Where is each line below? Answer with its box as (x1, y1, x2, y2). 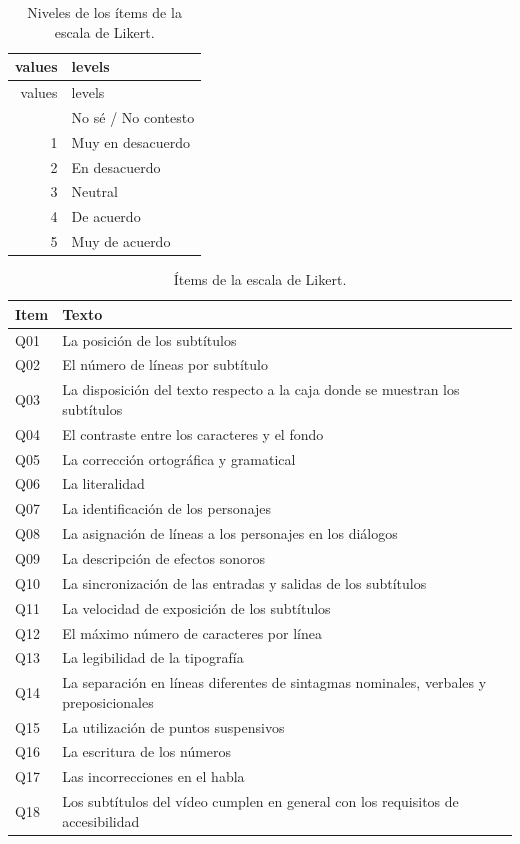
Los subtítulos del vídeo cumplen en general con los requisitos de (62, 791, 459, 812)
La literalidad (62, 473, 145, 494)
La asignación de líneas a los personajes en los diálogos (62, 523, 398, 544)
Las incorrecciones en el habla (62, 766, 245, 787)
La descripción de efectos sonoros (62, 547, 265, 568)
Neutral (71, 181, 118, 202)
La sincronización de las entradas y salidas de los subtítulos (62, 572, 427, 593)
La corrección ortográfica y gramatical (62, 448, 296, 469)
